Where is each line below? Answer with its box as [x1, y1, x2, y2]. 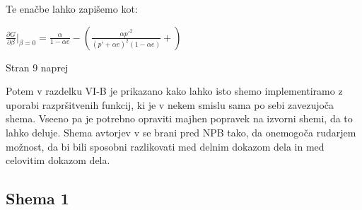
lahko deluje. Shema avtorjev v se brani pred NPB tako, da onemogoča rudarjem [6, 124, 356, 139]
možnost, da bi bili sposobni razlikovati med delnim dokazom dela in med [6, 139, 325, 153]
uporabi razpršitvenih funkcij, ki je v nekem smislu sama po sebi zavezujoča [6, 97, 334, 112]
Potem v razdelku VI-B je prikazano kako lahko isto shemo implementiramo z [6, 83, 343, 98]
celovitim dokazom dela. [6, 153, 110, 168]
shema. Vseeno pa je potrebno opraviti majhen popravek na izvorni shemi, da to [6, 111, 353, 126]
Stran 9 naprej [6, 59, 69, 74]
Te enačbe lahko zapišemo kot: [6, 1, 138, 16]
